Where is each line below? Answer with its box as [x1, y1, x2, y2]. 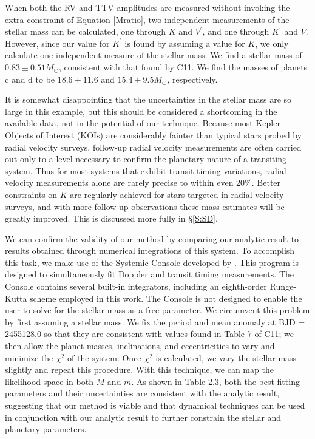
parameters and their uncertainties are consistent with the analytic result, [5, 387, 280, 400]
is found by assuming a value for [124, 36, 245, 49]
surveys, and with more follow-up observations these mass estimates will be [5, 200, 285, 213]
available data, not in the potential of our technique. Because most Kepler [5, 117, 280, 129]
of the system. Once [67, 351, 141, 364]
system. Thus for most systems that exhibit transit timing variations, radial [5, 164, 286, 177]
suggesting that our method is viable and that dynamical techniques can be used [5, 399, 305, 411]
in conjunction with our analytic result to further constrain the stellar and [5, 410, 282, 423]
